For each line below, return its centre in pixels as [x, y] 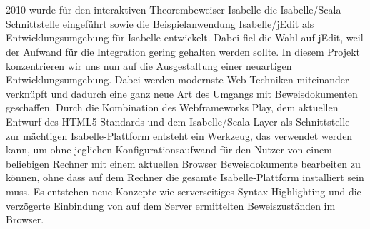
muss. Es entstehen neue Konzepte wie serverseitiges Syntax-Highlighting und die [184, 191]
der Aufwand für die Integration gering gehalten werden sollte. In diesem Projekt [183, 51]
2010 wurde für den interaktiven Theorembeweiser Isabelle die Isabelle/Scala [174, 10]
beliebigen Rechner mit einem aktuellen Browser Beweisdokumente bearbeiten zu [183, 163]
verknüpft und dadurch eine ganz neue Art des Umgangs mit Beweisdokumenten [182, 93]
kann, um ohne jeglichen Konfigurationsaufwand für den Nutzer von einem [169, 149]
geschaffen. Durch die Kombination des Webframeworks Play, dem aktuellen [172, 107]
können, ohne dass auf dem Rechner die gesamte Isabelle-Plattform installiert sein [185, 177]
